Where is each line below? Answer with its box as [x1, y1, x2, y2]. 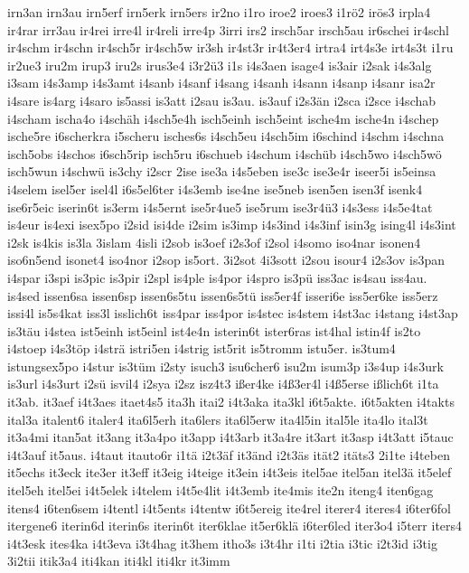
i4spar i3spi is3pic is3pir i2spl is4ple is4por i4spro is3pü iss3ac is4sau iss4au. [7, 268, 427, 286]
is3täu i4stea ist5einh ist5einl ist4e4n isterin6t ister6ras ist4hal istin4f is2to [7, 321, 421, 340]
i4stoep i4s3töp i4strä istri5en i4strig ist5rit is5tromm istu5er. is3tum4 [7, 339, 396, 358]
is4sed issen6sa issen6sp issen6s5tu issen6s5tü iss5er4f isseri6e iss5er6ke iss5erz [7, 286, 438, 305]
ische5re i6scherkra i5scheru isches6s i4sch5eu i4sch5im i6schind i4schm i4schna [7, 127, 445, 146]
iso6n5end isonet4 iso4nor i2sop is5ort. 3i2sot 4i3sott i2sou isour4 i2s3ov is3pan [7, 250, 445, 269]
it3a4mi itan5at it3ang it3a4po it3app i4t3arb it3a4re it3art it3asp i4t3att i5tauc [7, 427, 454, 446]
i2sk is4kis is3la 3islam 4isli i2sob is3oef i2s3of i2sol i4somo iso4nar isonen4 [7, 232, 421, 251]
